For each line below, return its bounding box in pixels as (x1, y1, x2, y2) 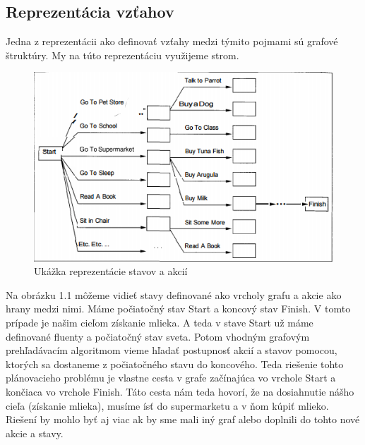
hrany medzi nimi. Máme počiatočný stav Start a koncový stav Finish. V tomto (6, 301, 351, 316)
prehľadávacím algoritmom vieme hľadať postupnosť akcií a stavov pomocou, (6, 343, 337, 358)
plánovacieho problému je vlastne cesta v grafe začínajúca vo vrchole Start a (6, 370, 336, 385)
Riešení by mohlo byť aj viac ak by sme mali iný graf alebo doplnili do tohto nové (6, 412, 360, 427)
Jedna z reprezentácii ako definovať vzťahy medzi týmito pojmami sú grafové (6, 34, 338, 49)
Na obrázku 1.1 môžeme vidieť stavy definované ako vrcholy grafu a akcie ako (6, 287, 342, 302)
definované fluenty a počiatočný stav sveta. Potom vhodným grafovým (6, 329, 310, 343)
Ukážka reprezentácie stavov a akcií (34, 264, 188, 279)
